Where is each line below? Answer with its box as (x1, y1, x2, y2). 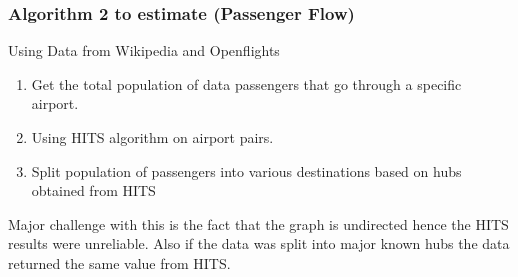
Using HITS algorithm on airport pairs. (31, 127, 274, 147)
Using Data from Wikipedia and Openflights (8, 40, 280, 61)
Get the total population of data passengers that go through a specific (31, 73, 462, 94)
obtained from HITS (31, 180, 156, 201)
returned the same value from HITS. (8, 252, 231, 273)
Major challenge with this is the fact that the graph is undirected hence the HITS (8, 213, 509, 234)
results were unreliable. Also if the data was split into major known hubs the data (8, 233, 510, 254)
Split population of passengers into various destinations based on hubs (31, 160, 462, 181)
